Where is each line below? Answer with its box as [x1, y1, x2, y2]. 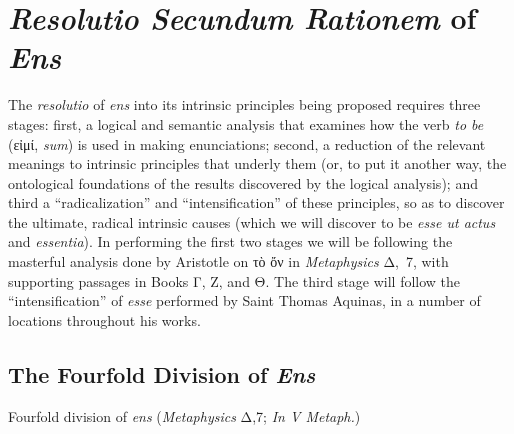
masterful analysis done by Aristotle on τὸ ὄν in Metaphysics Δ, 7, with [8, 251, 449, 272]
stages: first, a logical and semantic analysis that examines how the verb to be [8, 113, 484, 134]
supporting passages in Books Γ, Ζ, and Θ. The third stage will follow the [8, 270, 461, 291]
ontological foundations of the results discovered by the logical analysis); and [8, 172, 478, 193]
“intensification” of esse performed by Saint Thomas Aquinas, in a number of [8, 290, 481, 311]
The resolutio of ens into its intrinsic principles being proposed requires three [8, 94, 481, 115]
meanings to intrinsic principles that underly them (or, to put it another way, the [8, 153, 507, 174]
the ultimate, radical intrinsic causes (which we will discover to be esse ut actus [8, 211, 496, 232]
